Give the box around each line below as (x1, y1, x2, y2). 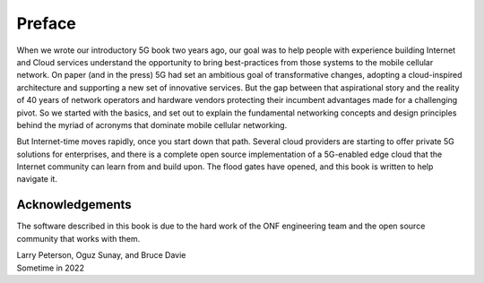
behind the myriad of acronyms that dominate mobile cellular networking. (16, 119, 288, 130)
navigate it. (16, 174, 58, 184)
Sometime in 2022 (16, 262, 85, 273)
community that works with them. (16, 233, 141, 244)
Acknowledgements (16, 197, 132, 212)
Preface (16, 13, 76, 33)
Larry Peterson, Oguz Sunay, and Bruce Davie (16, 250, 186, 261)
